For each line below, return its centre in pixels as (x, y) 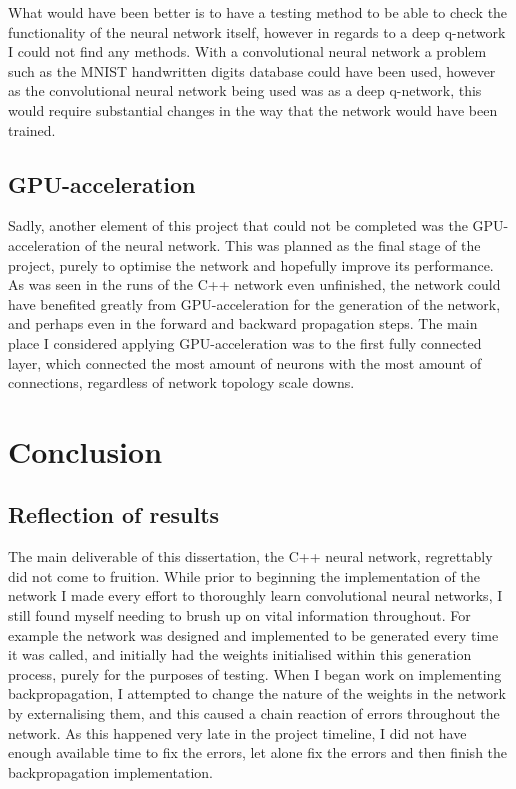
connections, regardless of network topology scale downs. (181, 382)
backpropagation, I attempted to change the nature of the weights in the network (257, 693)
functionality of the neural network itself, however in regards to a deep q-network (257, 31)
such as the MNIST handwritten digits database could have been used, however (252, 70)
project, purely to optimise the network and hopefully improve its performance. (251, 264)
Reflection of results (114, 514)
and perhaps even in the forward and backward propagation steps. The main (243, 323)
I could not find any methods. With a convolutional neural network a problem (247, 51)
